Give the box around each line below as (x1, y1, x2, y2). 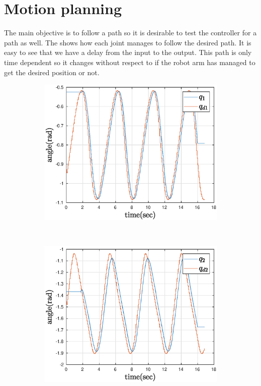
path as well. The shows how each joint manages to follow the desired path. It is (4, 37, 251, 47)
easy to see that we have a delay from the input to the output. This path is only (4, 47, 252, 58)
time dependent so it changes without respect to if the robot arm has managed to (4, 57, 255, 67)
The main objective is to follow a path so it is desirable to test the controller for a (4, 27, 257, 38)
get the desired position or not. (4, 67, 100, 77)
